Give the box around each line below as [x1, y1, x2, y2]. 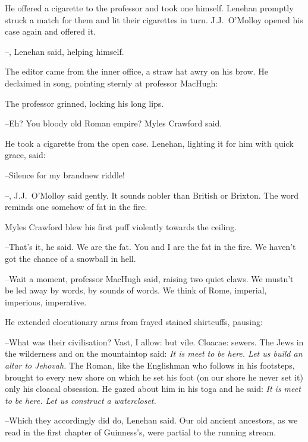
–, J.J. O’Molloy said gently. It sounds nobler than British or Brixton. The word [5, 188, 299, 201]
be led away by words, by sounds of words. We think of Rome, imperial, [5, 284, 267, 296]
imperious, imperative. [5, 295, 87, 308]
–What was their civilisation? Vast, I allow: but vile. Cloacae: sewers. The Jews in [5, 335, 304, 348]
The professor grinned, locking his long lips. [5, 97, 164, 109]
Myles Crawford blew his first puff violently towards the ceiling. [5, 220, 237, 233]
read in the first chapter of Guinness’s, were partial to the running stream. [5, 426, 276, 438]
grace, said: [5, 149, 46, 161]
